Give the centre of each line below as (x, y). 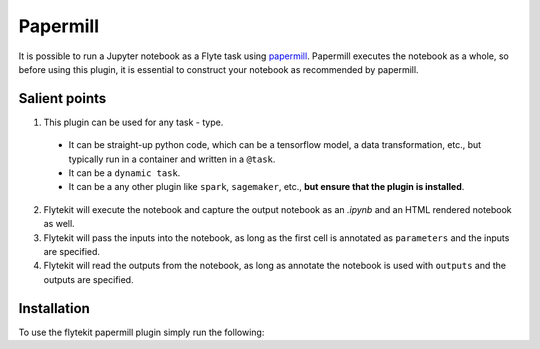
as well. (59, 224)
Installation (54, 308)
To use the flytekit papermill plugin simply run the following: (141, 332)
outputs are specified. (88, 279)
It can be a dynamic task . (124, 173)
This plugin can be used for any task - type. (133, 122)
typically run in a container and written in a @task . (172, 159)
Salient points (62, 98)
